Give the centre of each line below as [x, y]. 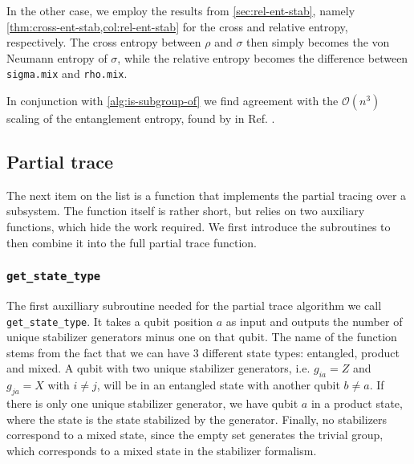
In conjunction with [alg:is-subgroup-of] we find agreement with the [172, 101]
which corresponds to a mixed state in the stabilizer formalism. [162, 450]
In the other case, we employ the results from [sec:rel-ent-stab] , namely [181, 10]
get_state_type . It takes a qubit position [110, 321]
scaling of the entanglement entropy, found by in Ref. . [141, 118]
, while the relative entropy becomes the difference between [263, 57]
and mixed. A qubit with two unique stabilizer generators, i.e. [158, 368]
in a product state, [357, 403]
